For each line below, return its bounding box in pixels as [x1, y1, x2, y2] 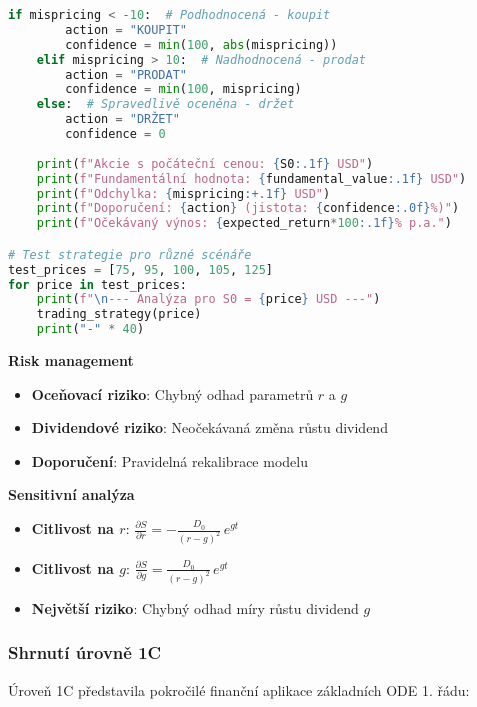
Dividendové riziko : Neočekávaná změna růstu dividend [31, 417, 388, 438]
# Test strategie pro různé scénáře [8, 247, 252, 262]
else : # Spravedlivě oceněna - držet [36, 97, 295, 112]
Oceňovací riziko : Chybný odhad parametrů [31, 383, 314, 404]
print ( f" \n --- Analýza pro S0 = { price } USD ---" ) [36, 292, 381, 307]
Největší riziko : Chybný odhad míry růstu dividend [31, 597, 359, 618]
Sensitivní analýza [8, 484, 135, 505]
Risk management [8, 350, 134, 371]
